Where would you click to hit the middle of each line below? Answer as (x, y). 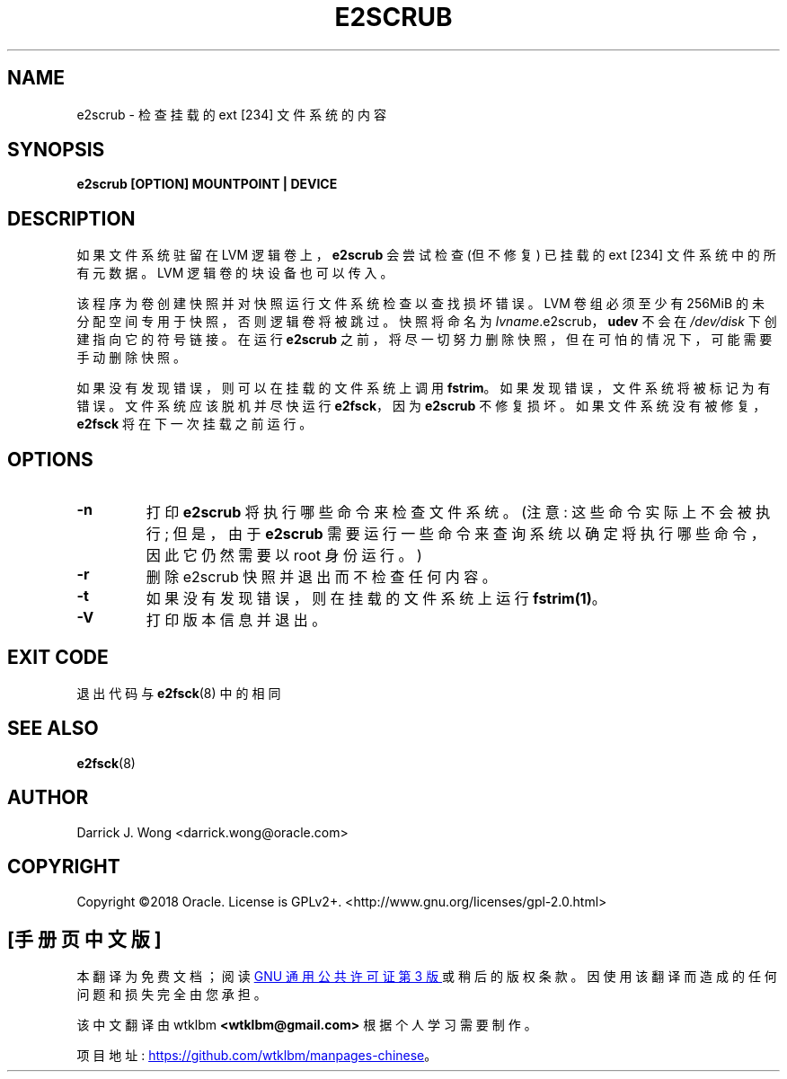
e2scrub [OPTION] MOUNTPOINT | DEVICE (207, 184)
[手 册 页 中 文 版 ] (84, 939)
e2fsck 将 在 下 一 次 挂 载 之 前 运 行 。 (195, 424)
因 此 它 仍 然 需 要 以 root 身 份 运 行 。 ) (284, 556)
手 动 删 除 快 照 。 (132, 358)
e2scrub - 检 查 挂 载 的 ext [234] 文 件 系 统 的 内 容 (231, 114)
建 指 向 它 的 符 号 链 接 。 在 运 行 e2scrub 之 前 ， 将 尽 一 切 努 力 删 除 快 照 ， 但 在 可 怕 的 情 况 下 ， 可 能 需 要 (424, 340)
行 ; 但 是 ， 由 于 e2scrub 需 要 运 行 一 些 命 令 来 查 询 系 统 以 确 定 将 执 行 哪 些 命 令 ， (455, 534)
